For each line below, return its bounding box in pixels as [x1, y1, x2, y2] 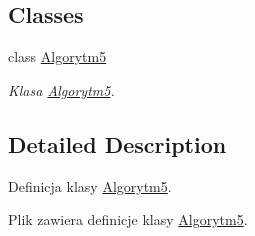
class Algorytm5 [8, 46, 107, 67]
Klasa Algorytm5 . [8, 79, 115, 100]
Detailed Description [8, 128, 227, 159]
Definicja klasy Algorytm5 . [8, 175, 172, 196]
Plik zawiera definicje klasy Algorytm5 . [8, 209, 248, 230]
